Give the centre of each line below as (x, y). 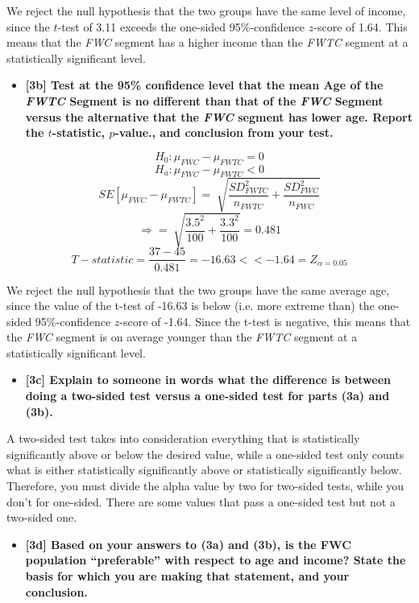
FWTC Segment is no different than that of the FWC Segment (204, 100)
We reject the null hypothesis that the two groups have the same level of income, (206, 10)
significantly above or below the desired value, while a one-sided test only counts (205, 454)
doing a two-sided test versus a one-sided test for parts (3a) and (207, 396)
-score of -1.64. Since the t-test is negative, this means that (265, 321)
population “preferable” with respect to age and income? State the (216, 560)
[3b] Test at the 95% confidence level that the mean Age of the (204, 85)
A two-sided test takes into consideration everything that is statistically (183, 438)
